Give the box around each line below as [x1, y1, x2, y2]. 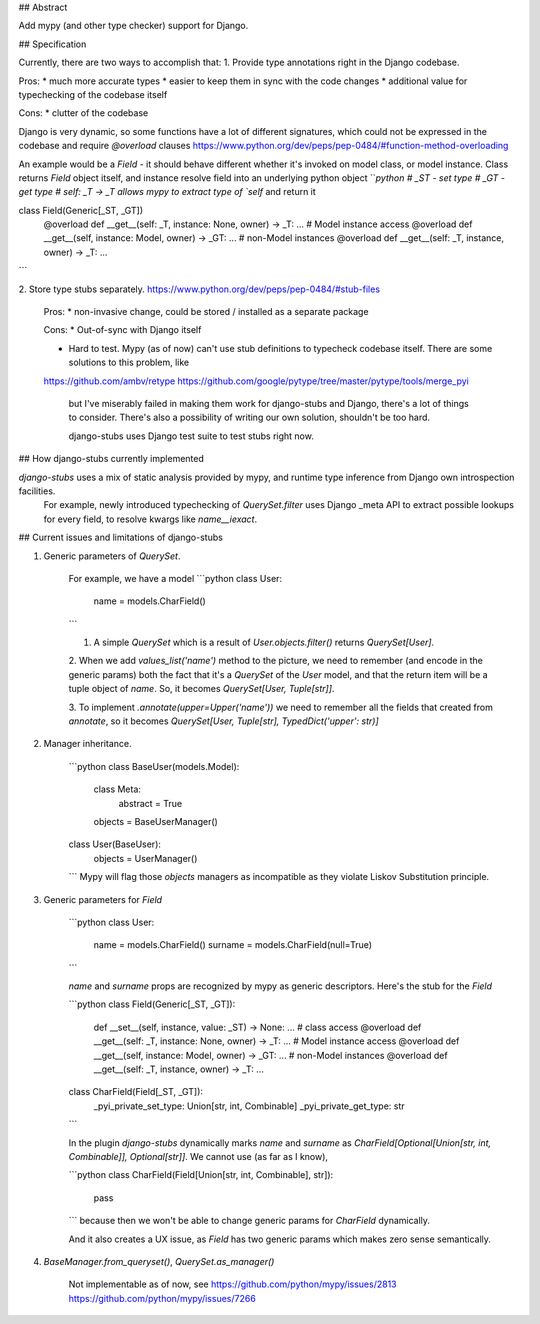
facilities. [18, 485, 56, 497]
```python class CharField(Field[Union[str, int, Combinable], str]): [68, 1169, 334, 1181]
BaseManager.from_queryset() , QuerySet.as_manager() [43, 1255, 275, 1267]
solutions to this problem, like [68, 356, 190, 369]
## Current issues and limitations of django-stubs [18, 531, 224, 544]
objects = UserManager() [93, 852, 198, 864]
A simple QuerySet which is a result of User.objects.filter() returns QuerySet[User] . [93, 636, 435, 649]
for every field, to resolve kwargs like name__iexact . [43, 513, 258, 525]
